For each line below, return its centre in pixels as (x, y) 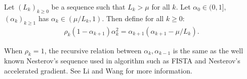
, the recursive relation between (93, 50)
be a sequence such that (88, 7)
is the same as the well (208, 50)
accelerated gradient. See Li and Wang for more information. (98, 71)
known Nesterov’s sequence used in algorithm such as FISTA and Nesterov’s (122, 61)
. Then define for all (133, 18)
